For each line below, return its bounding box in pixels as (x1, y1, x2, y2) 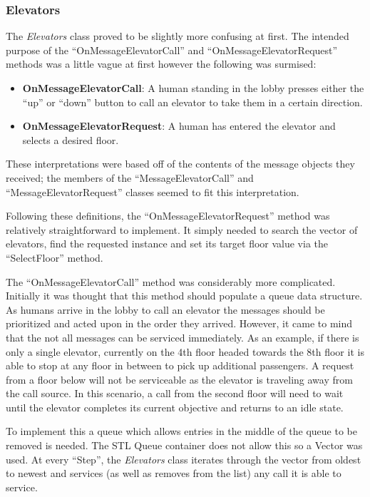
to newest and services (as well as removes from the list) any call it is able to (6, 466, 341, 481)
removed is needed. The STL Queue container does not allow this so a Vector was (6, 438, 363, 453)
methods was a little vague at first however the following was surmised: (6, 56, 317, 71)
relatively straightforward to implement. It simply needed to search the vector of (6, 222, 358, 237)
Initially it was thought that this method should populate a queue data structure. (6, 288, 363, 303)
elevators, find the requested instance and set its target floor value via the (6, 236, 329, 251)
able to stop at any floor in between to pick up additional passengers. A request (6, 358, 354, 373)
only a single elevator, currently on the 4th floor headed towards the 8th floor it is (6, 344, 364, 359)
